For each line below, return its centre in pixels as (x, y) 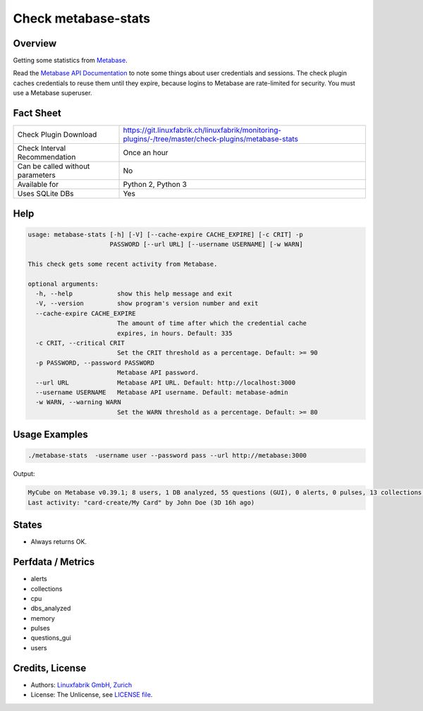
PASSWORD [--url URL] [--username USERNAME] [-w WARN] (206, 244)
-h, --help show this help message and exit (134, 294)
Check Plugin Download (57, 135)
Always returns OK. (59, 542)
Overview (35, 43)
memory (43, 618)
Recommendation (47, 157)
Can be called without (54, 166)
